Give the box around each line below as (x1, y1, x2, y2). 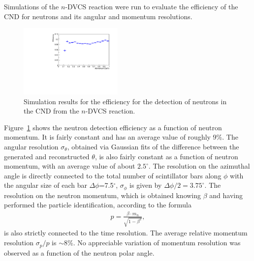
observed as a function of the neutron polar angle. (4, 247, 155, 258)
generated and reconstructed (4, 151, 90, 161)
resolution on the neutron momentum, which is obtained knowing (4, 190, 201, 200)
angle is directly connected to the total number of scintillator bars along (4, 170, 222, 180)
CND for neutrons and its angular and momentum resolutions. (4, 11, 192, 21)
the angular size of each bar (4, 180, 87, 190)
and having (209, 190, 243, 200)
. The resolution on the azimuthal (148, 161, 250, 171)
